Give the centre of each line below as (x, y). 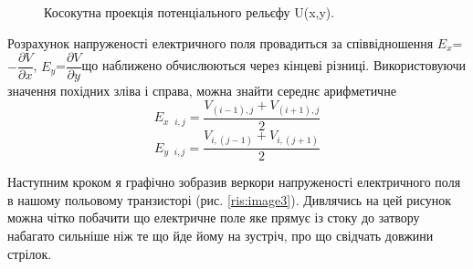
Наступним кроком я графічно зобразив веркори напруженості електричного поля (234, 182)
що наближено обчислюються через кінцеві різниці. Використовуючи (274, 65)
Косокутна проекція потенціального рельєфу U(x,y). (189, 12)
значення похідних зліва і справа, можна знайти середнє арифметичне (202, 91)
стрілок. (30, 253)
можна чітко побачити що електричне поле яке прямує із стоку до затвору (214, 217)
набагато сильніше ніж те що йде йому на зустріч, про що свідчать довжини (221, 236)
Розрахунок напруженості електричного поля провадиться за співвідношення (221, 42)
